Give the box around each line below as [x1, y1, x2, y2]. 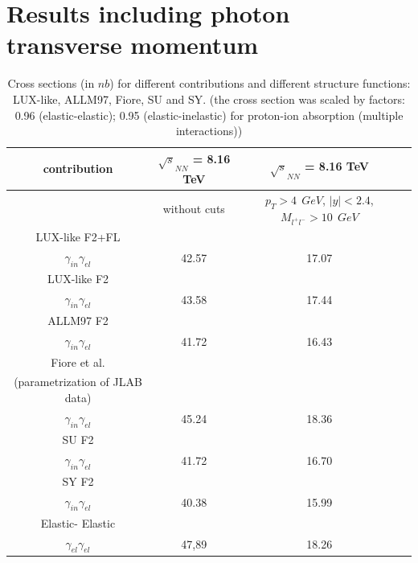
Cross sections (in [7, 75, 95, 92]
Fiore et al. [51, 353, 105, 370]
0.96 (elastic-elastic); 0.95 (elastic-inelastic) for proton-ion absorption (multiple [14, 106, 404, 123]
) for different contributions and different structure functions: [109, 75, 411, 92]
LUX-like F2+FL [35, 228, 121, 245]
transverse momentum [6, 28, 259, 61]
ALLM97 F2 [47, 311, 109, 328]
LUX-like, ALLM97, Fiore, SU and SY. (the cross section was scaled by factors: [13, 90, 405, 107]
